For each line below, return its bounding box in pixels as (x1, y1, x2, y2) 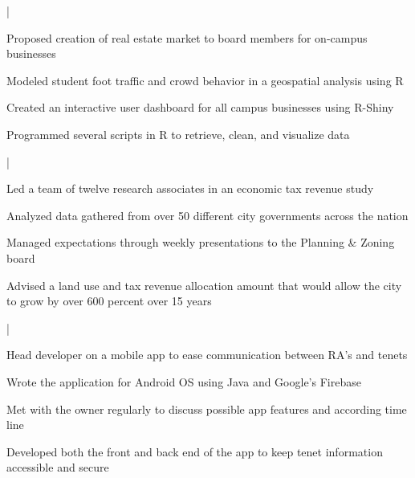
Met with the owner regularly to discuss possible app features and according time (6, 400, 407, 417)
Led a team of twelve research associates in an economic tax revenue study (6, 180, 374, 197)
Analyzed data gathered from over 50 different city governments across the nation (6, 206, 409, 223)
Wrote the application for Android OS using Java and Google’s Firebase (6, 373, 361, 390)
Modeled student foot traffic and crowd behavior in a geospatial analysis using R (6, 71, 404, 88)
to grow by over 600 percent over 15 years (6, 292, 212, 309)
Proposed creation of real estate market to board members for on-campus (6, 29, 368, 46)
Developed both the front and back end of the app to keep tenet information (6, 443, 383, 460)
